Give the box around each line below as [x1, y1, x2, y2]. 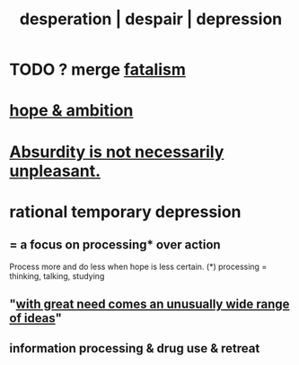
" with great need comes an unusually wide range [9, 296, 290, 311]
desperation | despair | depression [19, 9, 283, 30]
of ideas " [9, 310, 63, 326]
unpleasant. [9, 161, 101, 181]
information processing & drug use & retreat [9, 341, 260, 356]
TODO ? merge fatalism [9, 59, 186, 80]
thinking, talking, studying [9, 270, 105, 282]
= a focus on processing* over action [9, 238, 222, 253]
